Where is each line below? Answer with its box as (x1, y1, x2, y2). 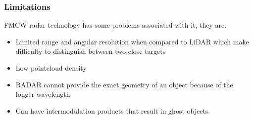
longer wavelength (15, 89, 70, 99)
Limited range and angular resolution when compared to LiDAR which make (15, 36, 249, 46)
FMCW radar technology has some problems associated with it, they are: (4, 20, 227, 30)
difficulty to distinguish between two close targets (15, 46, 166, 56)
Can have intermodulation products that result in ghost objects (15, 105, 208, 116)
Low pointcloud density (15, 63, 87, 73)
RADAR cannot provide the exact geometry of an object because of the (15, 79, 233, 89)
